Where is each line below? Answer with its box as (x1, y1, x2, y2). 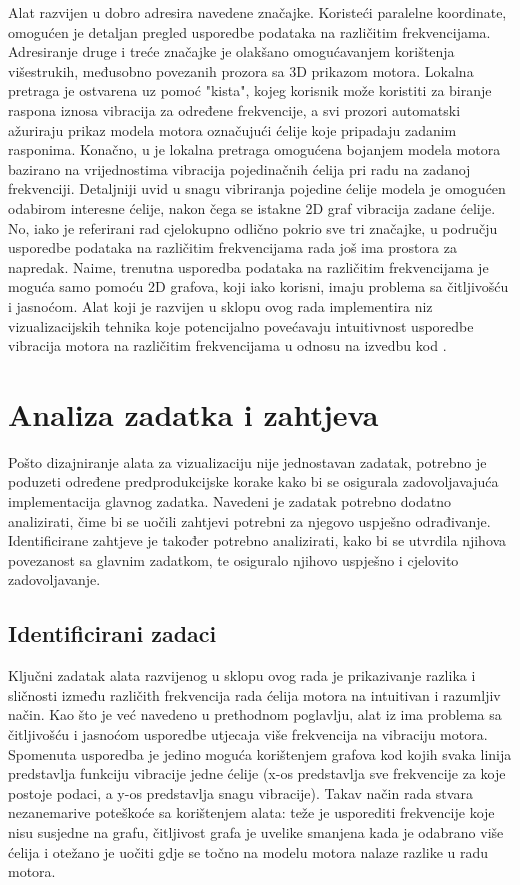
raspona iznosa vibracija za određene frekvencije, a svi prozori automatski (8, 99, 461, 120)
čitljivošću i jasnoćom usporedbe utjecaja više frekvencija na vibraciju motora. (8, 723, 488, 744)
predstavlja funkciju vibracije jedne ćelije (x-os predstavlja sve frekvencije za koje (8, 763, 506, 784)
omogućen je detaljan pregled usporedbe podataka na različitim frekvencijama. (8, 21, 491, 42)
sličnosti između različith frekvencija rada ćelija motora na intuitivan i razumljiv (8, 684, 501, 705)
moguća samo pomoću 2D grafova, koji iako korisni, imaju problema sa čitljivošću (8, 276, 509, 297)
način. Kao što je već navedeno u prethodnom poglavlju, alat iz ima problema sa (8, 704, 502, 725)
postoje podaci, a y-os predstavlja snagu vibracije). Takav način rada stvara (8, 782, 473, 803)
